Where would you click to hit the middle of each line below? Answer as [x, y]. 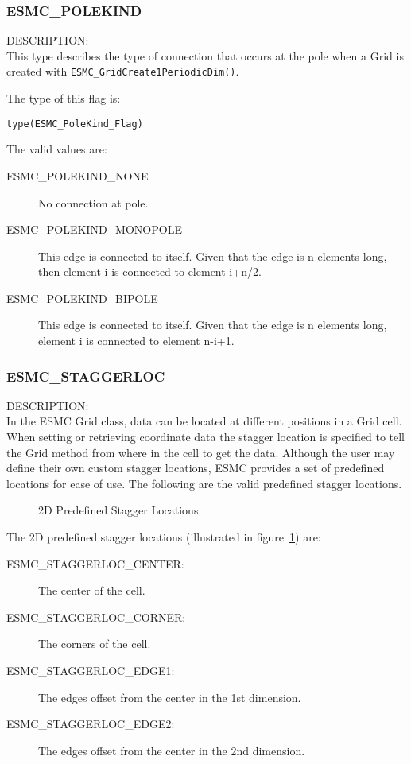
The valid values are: [57, 149]
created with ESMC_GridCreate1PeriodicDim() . [123, 71]
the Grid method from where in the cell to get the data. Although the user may [201, 452]
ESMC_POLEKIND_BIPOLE [82, 298]
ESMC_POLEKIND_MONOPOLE [94, 229]
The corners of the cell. [95, 644]
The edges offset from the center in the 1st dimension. [170, 697]
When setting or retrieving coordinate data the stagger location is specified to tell [206, 437]
